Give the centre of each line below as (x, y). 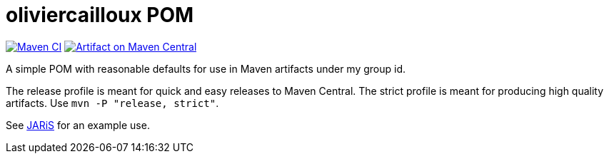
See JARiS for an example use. (78, 125)
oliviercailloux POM (100, 15)
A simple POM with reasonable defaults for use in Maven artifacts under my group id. (206, 68)
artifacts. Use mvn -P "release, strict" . (112, 103)
